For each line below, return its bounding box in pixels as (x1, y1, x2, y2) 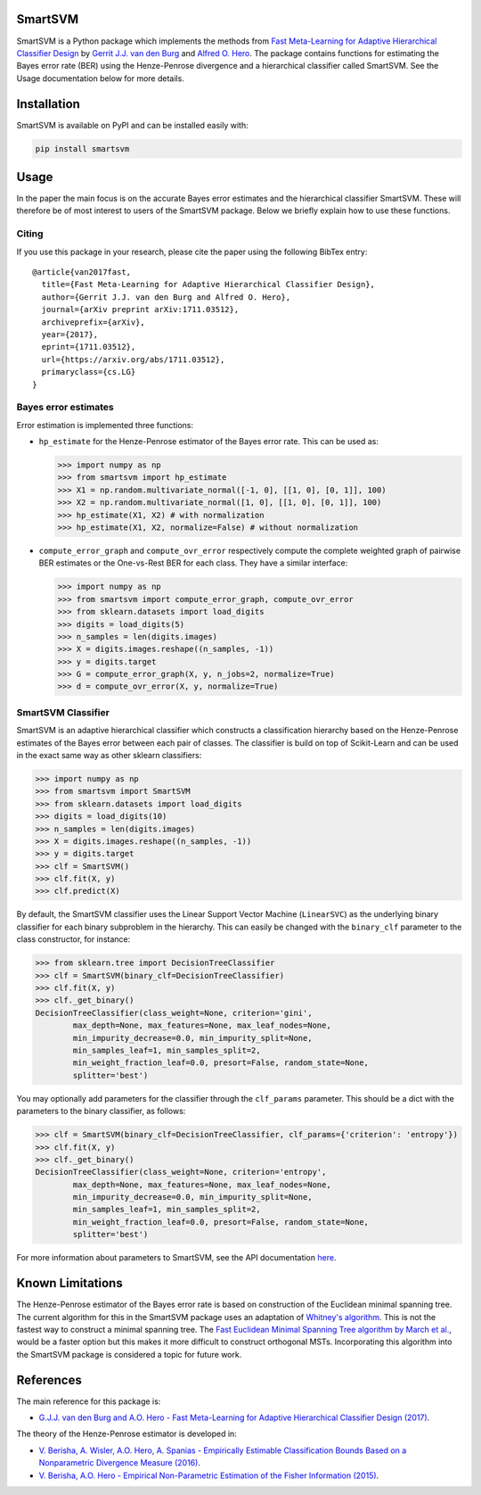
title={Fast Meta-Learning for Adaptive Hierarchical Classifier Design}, (41, 279, 376, 290)
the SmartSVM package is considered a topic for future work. (16, 1349, 242, 1359)
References (16, 1372, 82, 1387)
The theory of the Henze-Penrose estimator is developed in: (16, 1428, 238, 1440)
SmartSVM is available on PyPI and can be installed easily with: (16, 120, 249, 130)
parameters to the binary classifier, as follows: (16, 1106, 186, 1117)
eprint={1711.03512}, (41, 342, 136, 352)
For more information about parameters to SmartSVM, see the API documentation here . (16, 1252, 337, 1263)
